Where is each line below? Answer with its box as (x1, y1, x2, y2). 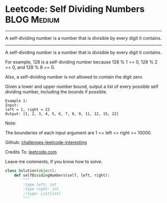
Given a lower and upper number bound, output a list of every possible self (5, 83, 159, 89)
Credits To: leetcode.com (5, 149, 57, 155)
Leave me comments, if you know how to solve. (5, 158, 103, 164)
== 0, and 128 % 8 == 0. (5, 64, 55, 70)
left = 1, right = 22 (5, 107, 50, 112)
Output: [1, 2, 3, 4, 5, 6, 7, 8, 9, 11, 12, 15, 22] (5, 111, 119, 116)
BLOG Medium (5, 14, 60, 25)
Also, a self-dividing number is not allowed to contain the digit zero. (5, 73, 144, 80)
